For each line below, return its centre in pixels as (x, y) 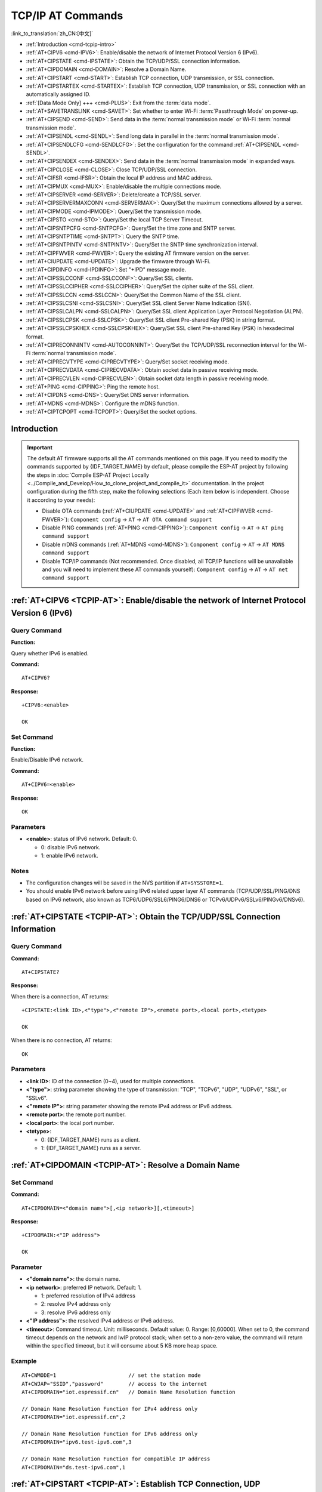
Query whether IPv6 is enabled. (50, 653)
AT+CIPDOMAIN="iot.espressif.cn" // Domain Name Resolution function (129, 1392)
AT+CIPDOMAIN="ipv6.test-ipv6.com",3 (77, 1442)
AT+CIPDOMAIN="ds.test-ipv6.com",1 (74, 1467)
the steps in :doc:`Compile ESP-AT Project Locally (88, 475)
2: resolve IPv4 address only (76, 1304)
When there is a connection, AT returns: (60, 996)
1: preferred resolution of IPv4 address (88, 1296)
